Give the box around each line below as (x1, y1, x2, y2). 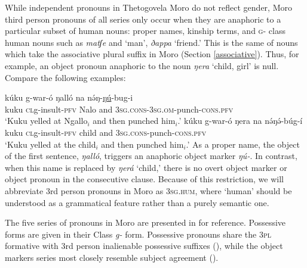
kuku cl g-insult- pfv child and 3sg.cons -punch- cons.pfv (5, 126, 207, 138)
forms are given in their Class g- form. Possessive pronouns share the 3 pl (5, 228, 271, 240)
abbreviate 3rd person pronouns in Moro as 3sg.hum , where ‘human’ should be (5, 184, 292, 197)
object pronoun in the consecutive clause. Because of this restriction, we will (5, 173, 284, 185)
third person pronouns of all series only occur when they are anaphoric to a (5, 13, 281, 25)
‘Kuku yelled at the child (5, 138, 96, 150)
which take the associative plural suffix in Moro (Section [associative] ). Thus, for (5, 48, 299, 60)
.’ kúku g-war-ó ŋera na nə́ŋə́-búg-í (177, 114, 303, 127)
